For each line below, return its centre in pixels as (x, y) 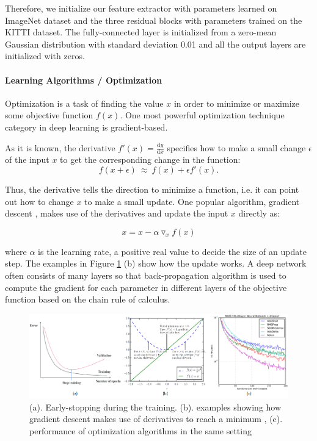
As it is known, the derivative (60, 147)
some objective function (49, 115)
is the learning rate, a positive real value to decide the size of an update (172, 251)
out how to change (39, 201)
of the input (27, 160)
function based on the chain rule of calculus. (88, 299)
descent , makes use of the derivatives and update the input (117, 213)
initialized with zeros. (45, 56)
